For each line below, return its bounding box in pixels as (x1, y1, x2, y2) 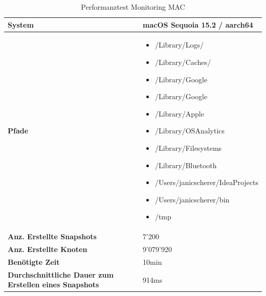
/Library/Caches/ (154, 57, 211, 67)
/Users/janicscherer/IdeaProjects (154, 177, 258, 188)
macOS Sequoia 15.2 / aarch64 (143, 19, 253, 30)
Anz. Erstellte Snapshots (8, 231, 97, 242)
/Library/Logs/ (154, 39, 204, 50)
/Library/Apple (154, 108, 204, 119)
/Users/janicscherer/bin (154, 194, 230, 204)
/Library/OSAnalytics (154, 125, 225, 136)
